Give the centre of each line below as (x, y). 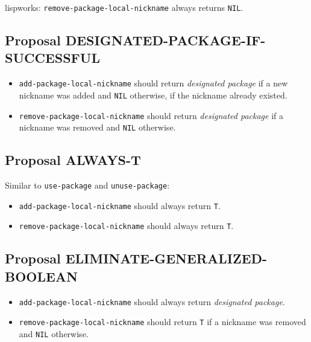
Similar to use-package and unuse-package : (87, 185)
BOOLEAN (42, 276)
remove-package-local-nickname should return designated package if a (151, 115)
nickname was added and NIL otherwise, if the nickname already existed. (153, 95)
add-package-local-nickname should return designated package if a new (153, 83)
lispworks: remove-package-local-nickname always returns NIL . (124, 7)
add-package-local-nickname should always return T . (120, 205)
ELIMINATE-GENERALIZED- (166, 258)
